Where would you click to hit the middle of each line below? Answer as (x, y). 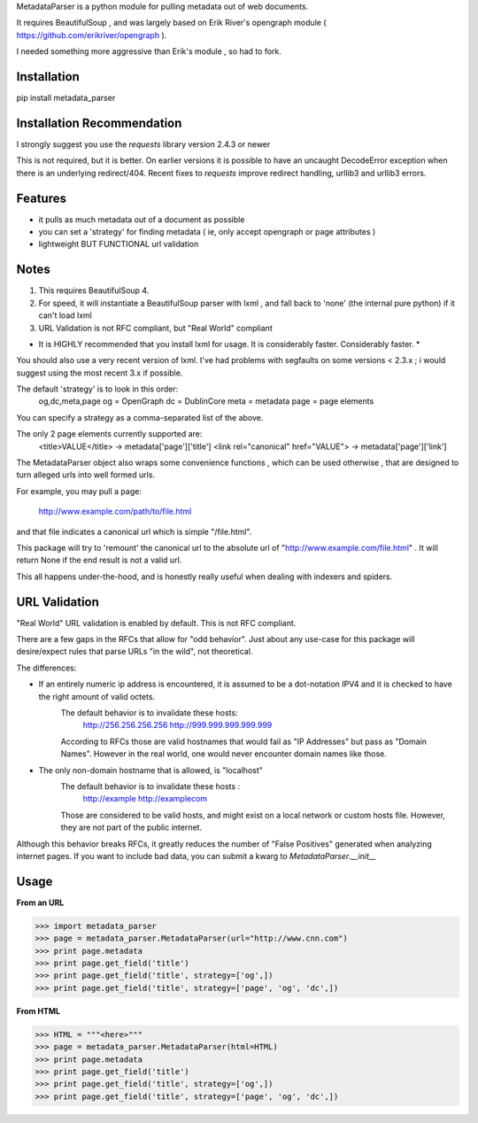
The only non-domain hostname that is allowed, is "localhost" (150, 770)
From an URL (40, 902)
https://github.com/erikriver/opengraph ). (92, 35)
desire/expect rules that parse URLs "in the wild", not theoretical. (135, 652)
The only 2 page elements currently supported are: (109, 434)
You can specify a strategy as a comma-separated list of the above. (140, 417)
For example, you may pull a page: (79, 491)
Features (41, 198)
